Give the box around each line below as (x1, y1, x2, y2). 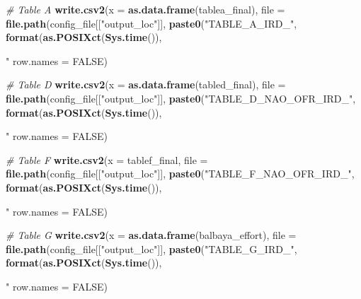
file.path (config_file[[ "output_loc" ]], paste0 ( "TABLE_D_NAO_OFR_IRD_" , (6, 90, 356, 105)
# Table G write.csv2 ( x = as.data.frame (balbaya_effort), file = (6, 228, 297, 242)
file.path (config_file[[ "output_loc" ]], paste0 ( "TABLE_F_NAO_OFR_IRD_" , (6, 166, 355, 181)
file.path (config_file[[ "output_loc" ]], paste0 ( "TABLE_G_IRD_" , (6, 241, 297, 256)
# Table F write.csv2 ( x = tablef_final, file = (6, 152, 208, 167)
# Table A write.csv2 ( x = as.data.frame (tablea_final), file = (6, 2, 285, 16)
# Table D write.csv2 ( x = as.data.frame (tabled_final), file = (6, 77, 286, 92)
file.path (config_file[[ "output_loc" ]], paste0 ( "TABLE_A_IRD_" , (6, 16, 297, 30)
